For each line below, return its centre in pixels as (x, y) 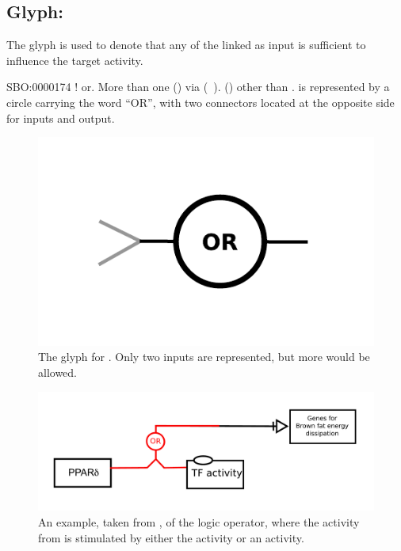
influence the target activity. (75, 60)
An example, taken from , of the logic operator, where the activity (199, 521)
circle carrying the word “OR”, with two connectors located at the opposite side (200, 102)
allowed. (57, 372)
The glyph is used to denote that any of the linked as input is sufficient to (186, 45)
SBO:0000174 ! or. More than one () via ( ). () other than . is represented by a (198, 87)
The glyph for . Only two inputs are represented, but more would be (204, 357)
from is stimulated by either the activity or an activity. (171, 537)
